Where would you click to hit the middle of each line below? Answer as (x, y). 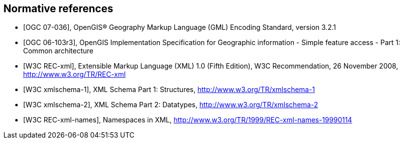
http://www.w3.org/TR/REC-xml (74, 74)
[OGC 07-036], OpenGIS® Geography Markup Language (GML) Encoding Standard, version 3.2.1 (180, 27)
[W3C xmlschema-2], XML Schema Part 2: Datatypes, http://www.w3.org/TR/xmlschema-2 (171, 105)
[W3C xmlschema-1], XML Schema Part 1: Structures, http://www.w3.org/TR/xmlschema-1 (169, 90)
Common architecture (58, 51)
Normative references (58, 9)
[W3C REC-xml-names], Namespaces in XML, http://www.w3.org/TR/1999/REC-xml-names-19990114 (188, 120)
